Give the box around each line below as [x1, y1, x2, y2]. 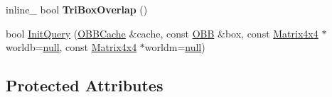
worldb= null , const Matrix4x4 [6, 40, 137, 55]
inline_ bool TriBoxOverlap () [6, 2, 148, 16]
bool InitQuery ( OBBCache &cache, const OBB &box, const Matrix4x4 [6, 25, 318, 40]
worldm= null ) [144, 40, 205, 55]
